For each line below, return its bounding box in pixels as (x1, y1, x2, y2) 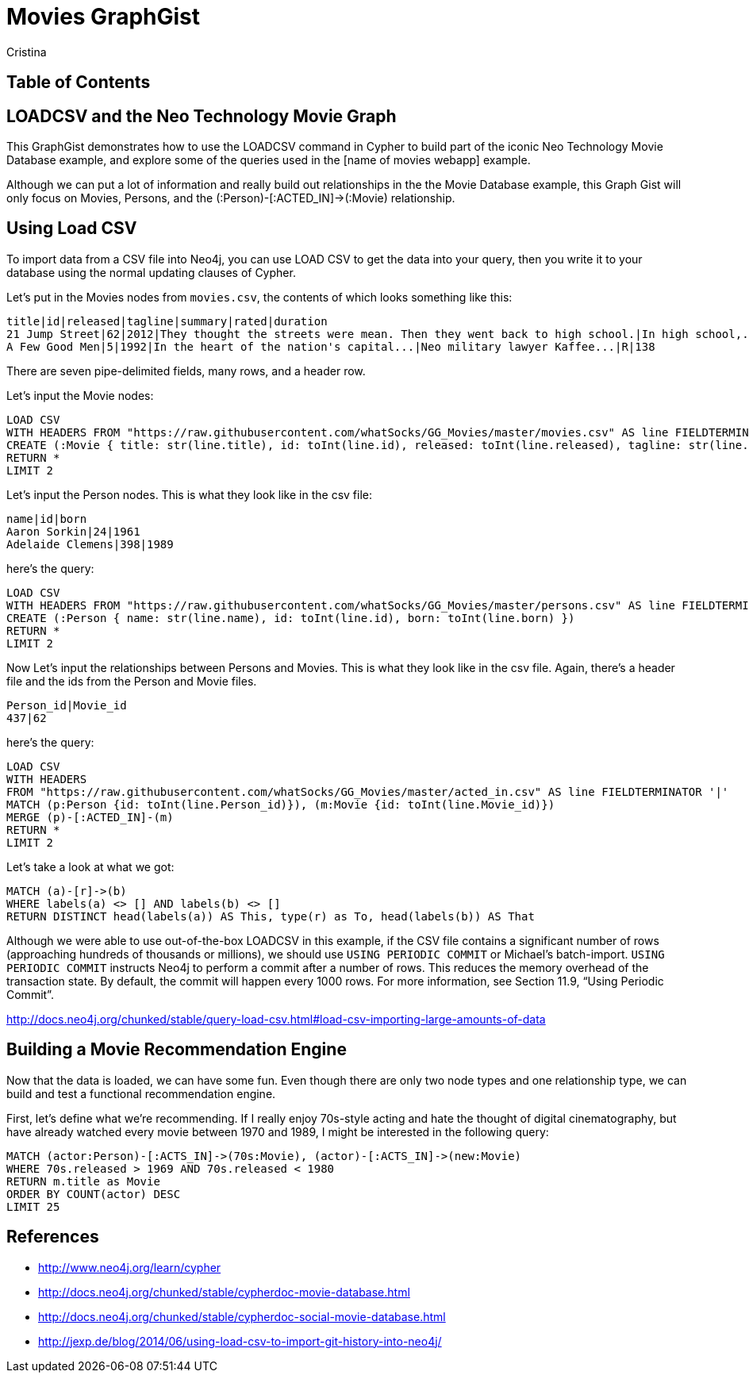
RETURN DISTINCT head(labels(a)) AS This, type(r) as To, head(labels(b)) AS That (6, 909, 535, 923)
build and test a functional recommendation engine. (6, 1086, 276, 1101)
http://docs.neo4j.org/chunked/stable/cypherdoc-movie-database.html (38, 1285, 410, 1299)
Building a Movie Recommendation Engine (6, 1039, 347, 1060)
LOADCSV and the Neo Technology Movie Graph (6, 106, 397, 126)
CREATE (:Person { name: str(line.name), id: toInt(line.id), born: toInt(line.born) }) (6, 611, 575, 624)
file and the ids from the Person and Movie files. (6, 674, 257, 688)
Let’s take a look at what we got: (6, 859, 175, 874)
